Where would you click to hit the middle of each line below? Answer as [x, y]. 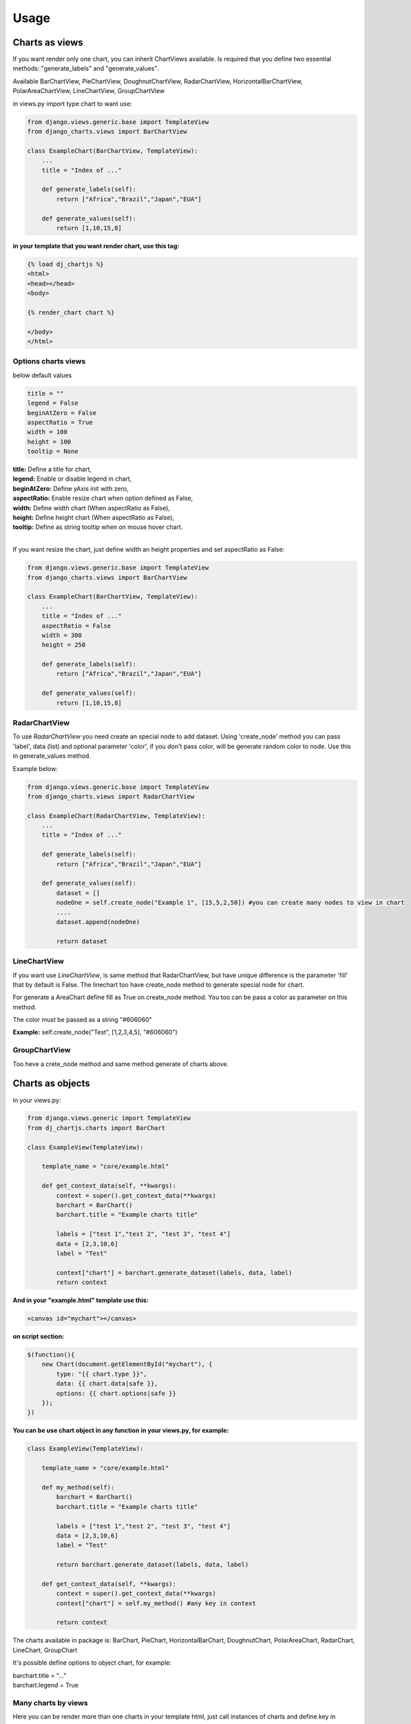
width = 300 [62, 635]
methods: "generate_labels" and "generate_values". [86, 68]
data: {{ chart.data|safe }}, [107, 1384]
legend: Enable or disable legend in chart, [72, 479]
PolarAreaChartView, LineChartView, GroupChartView [89, 91]
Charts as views [48, 42]
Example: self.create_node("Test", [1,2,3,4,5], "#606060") [95, 1032]
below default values [42, 375]
